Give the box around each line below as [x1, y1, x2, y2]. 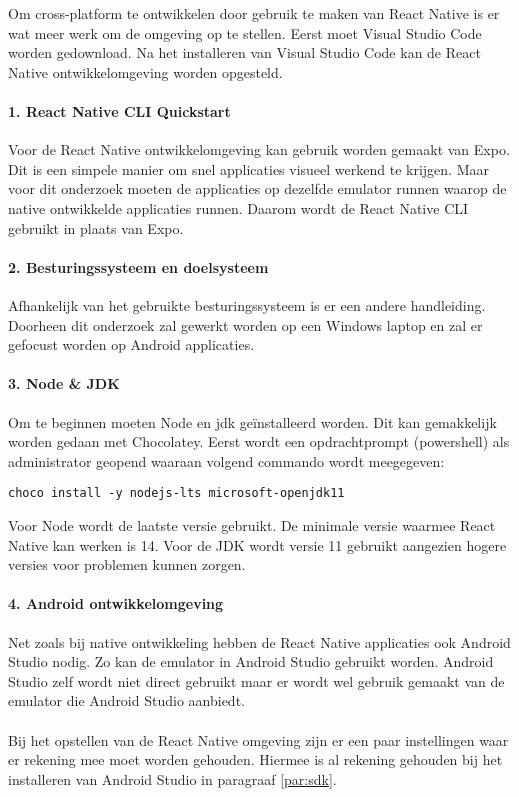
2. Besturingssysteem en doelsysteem [8, 256, 269, 277]
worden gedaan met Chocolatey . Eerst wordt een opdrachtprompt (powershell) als [8, 431, 510, 452]
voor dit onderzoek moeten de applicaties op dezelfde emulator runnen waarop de [8, 178, 507, 199]
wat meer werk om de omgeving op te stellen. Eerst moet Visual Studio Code [8, 22, 482, 43]
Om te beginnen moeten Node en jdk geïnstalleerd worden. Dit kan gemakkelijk [8, 411, 497, 432]
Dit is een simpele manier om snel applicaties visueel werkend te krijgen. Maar [8, 158, 489, 179]
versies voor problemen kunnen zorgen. [8, 554, 246, 575]
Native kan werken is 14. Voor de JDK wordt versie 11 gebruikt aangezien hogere [8, 534, 507, 555]
